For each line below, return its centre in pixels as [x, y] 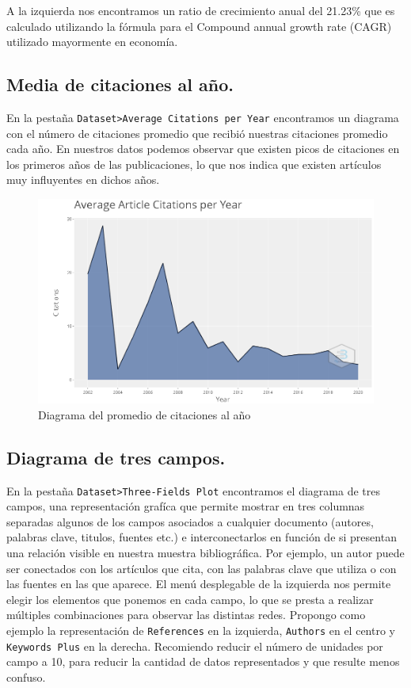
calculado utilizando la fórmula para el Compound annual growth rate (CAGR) [199, 26]
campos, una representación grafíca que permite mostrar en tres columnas [186, 506]
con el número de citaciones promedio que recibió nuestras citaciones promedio [197, 133]
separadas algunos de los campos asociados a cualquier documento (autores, [190, 521]
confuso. [26, 677]
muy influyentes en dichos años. [83, 180]
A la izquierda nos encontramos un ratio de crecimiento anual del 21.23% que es [201, 10]
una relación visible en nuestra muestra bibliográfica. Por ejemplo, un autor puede [205, 552]
